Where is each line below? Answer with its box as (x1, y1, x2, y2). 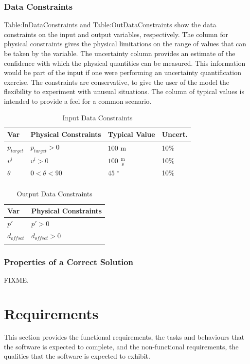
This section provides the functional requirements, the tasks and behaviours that (4, 332, 245, 342)
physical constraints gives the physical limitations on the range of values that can (4, 38, 246, 49)
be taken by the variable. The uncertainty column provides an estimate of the (4, 48, 235, 58)
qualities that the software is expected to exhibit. (4, 351, 150, 361)
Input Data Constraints (62, 112, 133, 122)
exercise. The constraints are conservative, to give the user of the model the (4, 77, 229, 87)
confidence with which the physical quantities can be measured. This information (4, 57, 246, 68)
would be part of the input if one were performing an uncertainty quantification (4, 67, 241, 77)
